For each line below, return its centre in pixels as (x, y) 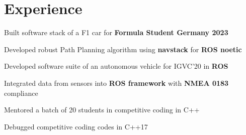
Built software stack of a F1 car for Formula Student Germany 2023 (116, 32)
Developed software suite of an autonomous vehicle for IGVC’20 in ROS (116, 66)
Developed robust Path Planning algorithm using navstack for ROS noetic (123, 49)
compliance (21, 93)
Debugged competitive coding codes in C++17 (76, 126)
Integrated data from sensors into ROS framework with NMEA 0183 (116, 83)
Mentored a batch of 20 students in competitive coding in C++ (102, 110)
